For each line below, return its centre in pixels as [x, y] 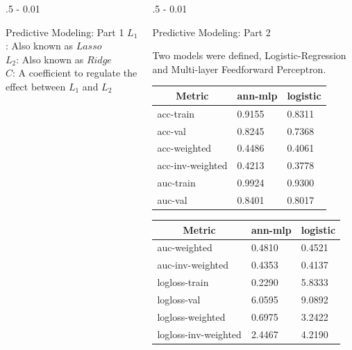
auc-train [176, 183]
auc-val [172, 199]
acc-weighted [184, 148]
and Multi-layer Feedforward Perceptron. [239, 69]
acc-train [176, 113]
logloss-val [179, 299]
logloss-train [183, 282]
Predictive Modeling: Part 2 [211, 32]
